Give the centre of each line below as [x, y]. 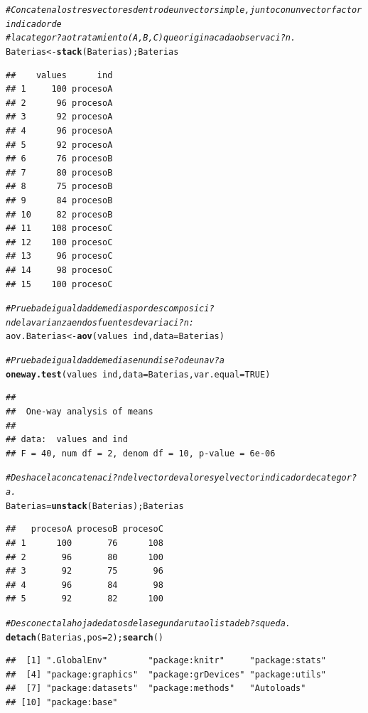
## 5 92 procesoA [59, 145]
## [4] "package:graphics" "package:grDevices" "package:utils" [166, 674]
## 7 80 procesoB [59, 172]
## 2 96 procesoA [59, 103]
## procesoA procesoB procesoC [85, 529]
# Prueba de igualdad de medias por [77, 309]
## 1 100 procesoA [59, 89]
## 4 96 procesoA [59, 131]
